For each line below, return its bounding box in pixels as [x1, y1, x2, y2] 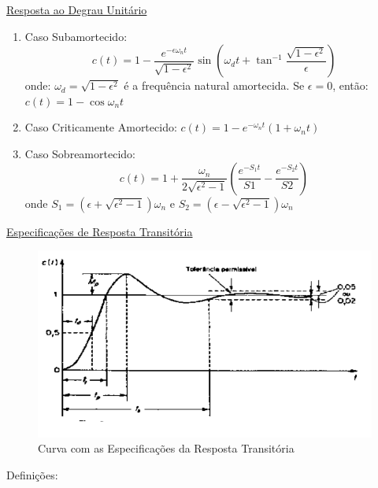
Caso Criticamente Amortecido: [24, 119, 177, 135]
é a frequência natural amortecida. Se [124, 77, 305, 94]
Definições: [6, 466, 58, 482]
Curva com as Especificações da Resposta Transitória [38, 440, 295, 457]
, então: [332, 77, 369, 94]
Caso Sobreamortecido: [24, 145, 135, 161]
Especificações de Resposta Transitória [6, 223, 193, 239]
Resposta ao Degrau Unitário [6, 2, 147, 17]
